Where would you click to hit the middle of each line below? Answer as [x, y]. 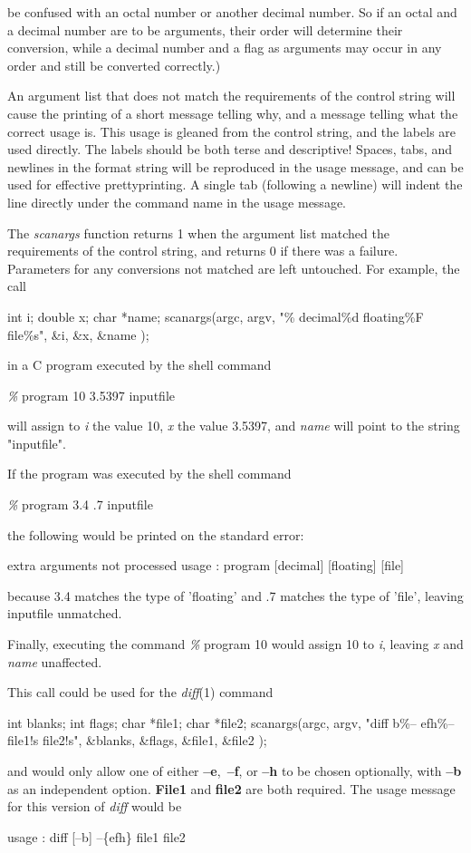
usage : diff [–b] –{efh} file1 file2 [96, 836]
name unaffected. [55, 661]
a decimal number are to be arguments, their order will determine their [205, 29]
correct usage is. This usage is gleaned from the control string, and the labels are [232, 131]
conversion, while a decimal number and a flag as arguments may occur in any [225, 48]
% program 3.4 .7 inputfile [80, 504]
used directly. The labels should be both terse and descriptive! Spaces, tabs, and [230, 149]
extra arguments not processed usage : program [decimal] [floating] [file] [206, 565]
